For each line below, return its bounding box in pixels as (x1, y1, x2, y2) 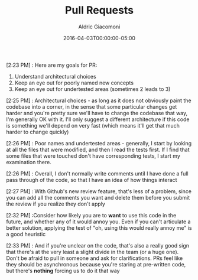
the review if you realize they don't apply (6, 200, 105, 207)
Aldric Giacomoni (78, 23, 121, 30)
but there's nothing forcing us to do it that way (6, 267, 120, 274)
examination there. (6, 158, 51, 165)
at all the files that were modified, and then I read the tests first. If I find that (6, 146, 190, 153)
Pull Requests (64, 4, 134, 17)
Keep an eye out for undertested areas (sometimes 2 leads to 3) (14, 85, 171, 92)
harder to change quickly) (6, 128, 69, 135)
